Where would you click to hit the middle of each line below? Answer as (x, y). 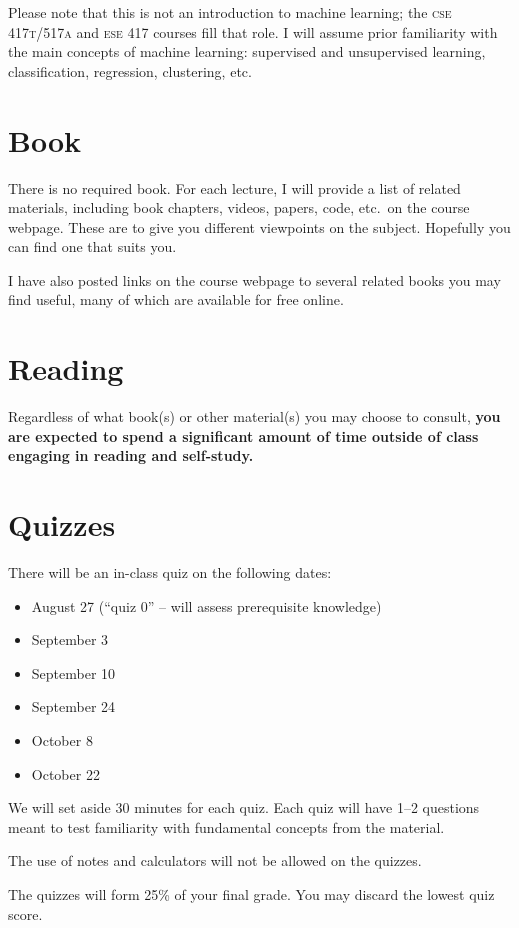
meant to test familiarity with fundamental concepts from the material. (226, 826)
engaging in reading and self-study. (131, 455)
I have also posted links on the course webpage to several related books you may (254, 279)
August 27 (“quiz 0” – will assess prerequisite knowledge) (206, 605)
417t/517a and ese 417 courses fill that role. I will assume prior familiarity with (253, 31)
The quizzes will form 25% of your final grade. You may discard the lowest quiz (251, 894)
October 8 (62, 740)
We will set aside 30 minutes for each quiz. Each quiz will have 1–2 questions (244, 807)
